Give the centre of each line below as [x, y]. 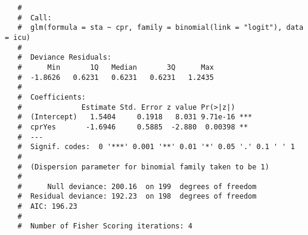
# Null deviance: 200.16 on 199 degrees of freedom [137, 186]
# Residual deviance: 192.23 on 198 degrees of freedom [137, 197]
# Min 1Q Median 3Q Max [116, 67]
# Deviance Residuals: [64, 58]
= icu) [18, 37]
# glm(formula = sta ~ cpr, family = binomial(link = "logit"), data [161, 28]
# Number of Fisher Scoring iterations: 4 [105, 226]
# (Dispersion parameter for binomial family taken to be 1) [143, 167]
